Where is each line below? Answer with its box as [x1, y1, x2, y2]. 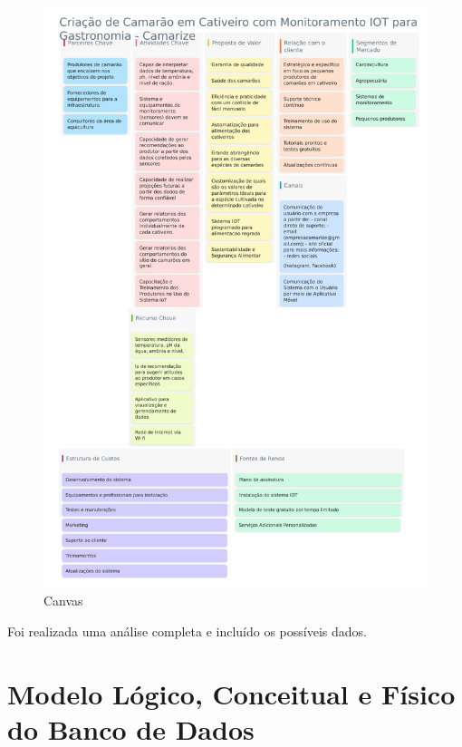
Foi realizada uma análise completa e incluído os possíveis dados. [7, 621, 367, 640]
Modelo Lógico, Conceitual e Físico [7, 674, 456, 712]
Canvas [43, 591, 83, 610]
